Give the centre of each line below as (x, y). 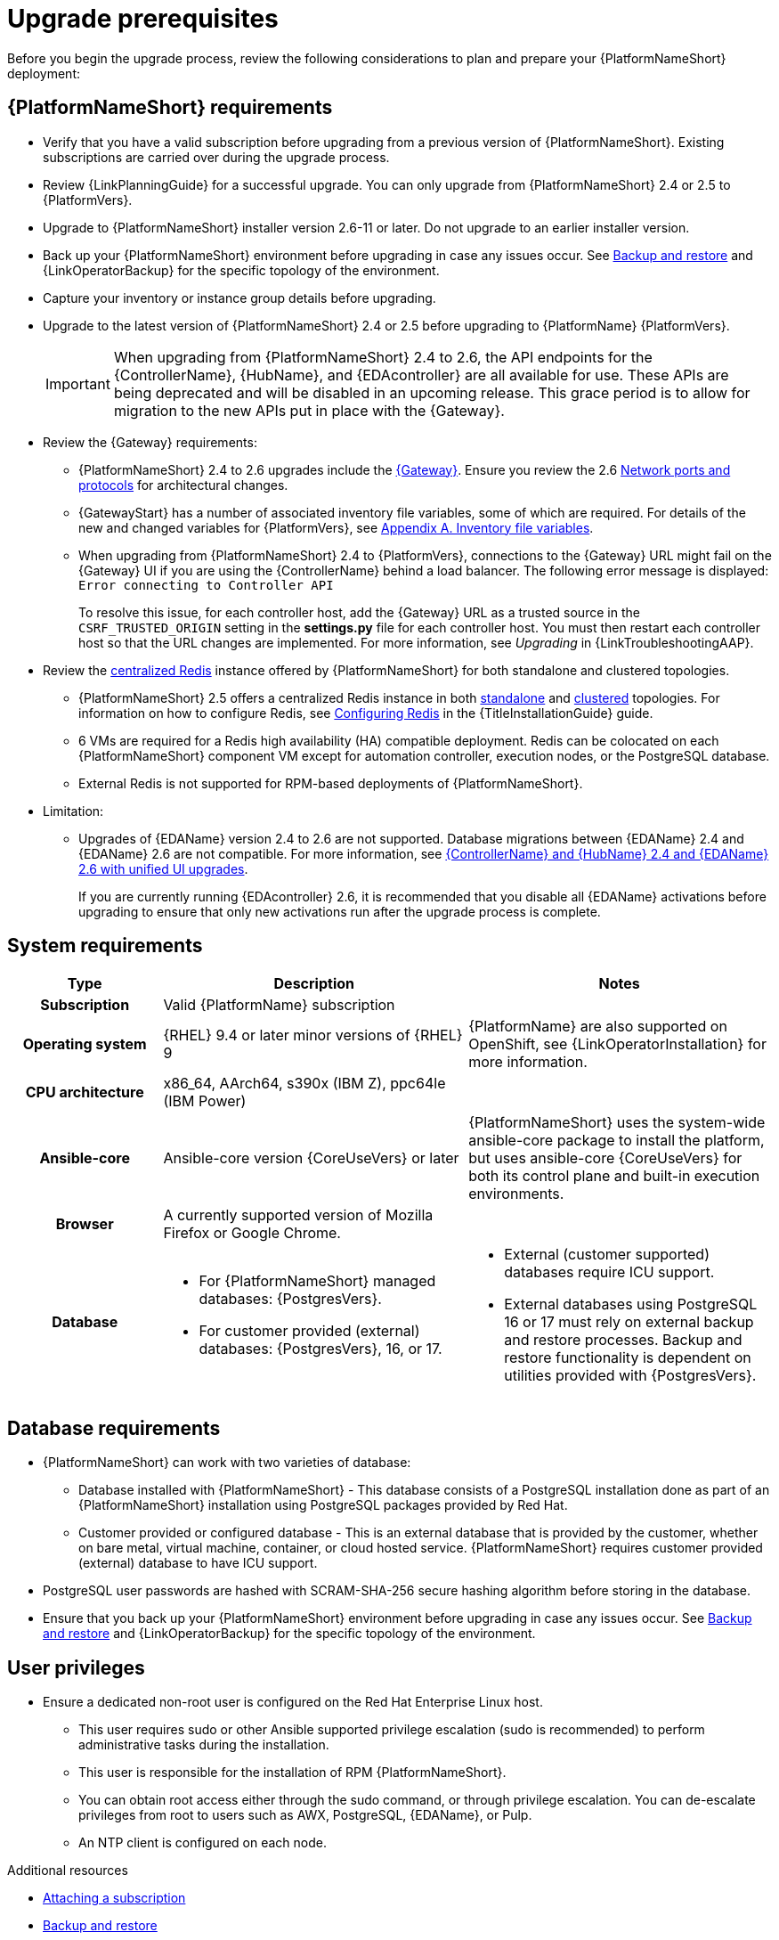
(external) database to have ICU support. (198, 1563)
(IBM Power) (205, 1101)
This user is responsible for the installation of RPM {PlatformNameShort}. (292, 1773)
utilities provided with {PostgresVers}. (630, 1376)
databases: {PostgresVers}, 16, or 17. (321, 1349)
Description (314, 984)
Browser (85, 1224)
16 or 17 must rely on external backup (629, 1322)
